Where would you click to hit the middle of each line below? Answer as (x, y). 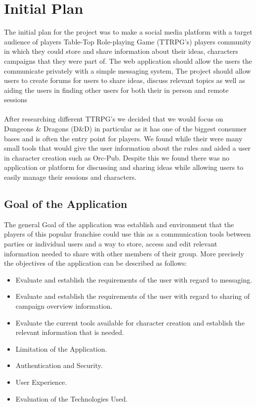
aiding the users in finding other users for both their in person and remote (116, 90)
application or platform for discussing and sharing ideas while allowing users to (124, 167)
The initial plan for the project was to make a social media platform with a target (128, 32)
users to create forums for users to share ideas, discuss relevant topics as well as (125, 80)
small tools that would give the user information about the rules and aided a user (128, 148)
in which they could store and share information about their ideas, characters (121, 51)
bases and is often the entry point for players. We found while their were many (123, 138)
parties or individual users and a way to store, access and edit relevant (111, 244)
